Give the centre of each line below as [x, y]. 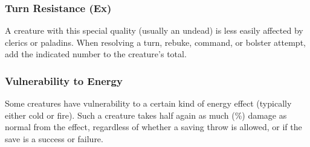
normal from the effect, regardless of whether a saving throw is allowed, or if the [153, 127]
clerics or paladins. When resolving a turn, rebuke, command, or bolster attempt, [155, 42]
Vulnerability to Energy [64, 80]
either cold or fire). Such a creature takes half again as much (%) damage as [146, 115]
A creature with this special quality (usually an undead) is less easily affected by [154, 30]
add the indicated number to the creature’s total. [96, 54]
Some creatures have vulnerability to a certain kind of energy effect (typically [148, 103]
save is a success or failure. [54, 139]
